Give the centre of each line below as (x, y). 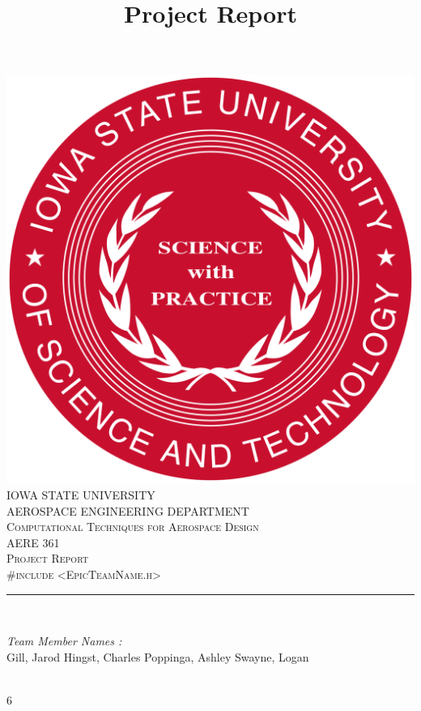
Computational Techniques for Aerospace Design (133, 527)
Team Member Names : (64, 641)
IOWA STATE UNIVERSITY (81, 494)
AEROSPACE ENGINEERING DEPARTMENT (128, 510)
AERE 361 (33, 542)
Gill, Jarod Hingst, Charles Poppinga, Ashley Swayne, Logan (158, 656)
